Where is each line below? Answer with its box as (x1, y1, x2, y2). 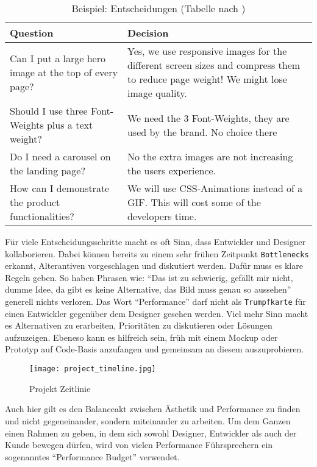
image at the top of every (10, 65, 118, 79)
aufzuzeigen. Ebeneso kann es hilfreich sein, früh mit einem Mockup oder (5, 330, 278, 343)
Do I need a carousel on (10, 149, 111, 163)
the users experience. (127, 163, 216, 177)
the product (10, 195, 60, 209)
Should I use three (10, 104, 88, 118)
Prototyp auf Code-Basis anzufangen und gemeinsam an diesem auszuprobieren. (5, 343, 304, 355)
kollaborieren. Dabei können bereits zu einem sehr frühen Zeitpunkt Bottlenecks (5, 247, 309, 260)
